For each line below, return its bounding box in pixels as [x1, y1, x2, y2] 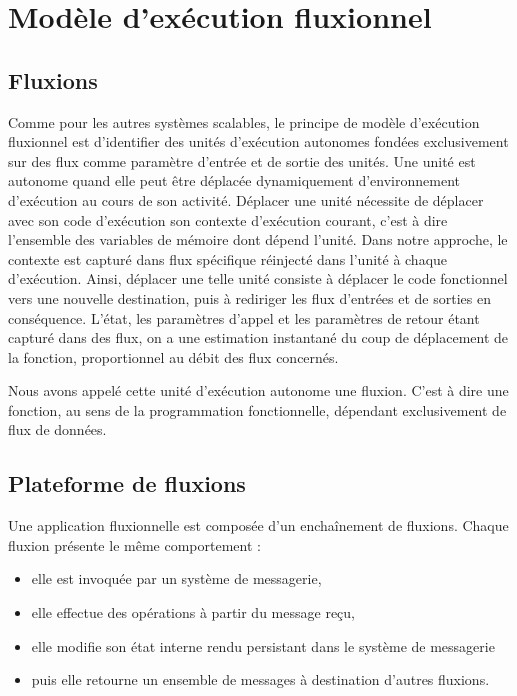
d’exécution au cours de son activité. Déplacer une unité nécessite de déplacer [8, 189, 484, 210]
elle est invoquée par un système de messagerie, [31, 568, 322, 589]
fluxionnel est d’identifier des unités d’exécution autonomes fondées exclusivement [8, 131, 509, 152]
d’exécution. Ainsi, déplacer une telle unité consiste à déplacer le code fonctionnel [8, 268, 508, 289]
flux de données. [8, 419, 107, 440]
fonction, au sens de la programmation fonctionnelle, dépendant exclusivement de [8, 399, 507, 420]
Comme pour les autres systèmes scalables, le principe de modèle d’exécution [8, 111, 480, 132]
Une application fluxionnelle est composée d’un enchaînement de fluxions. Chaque [8, 515, 509, 536]
